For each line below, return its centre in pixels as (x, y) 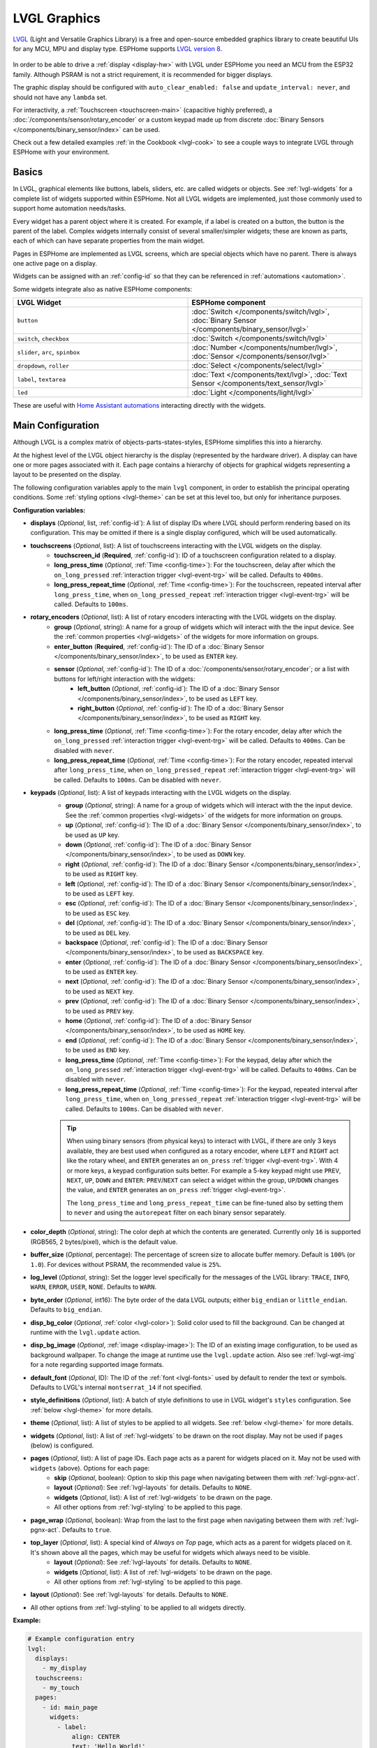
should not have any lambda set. (60, 97)
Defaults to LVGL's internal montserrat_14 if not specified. (116, 1387)
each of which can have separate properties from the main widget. (109, 241)
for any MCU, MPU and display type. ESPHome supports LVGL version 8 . (118, 48)
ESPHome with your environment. (61, 152)
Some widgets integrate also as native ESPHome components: (102, 289)
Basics (28, 172)
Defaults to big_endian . (66, 1310)
